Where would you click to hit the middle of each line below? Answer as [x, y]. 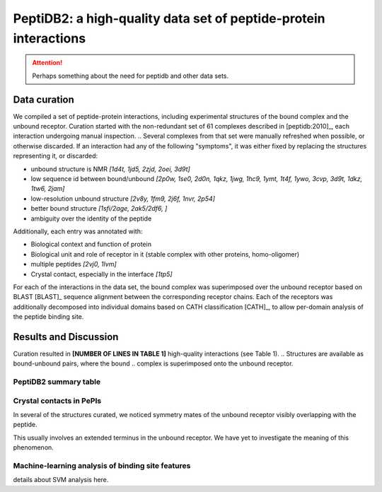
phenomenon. [34, 447]
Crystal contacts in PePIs [57, 401]
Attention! [47, 63]
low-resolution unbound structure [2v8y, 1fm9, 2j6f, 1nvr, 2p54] [123, 199]
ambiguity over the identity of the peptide [91, 218]
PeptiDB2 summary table [57, 382]
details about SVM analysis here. [61, 480]
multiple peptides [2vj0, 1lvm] [74, 264]
